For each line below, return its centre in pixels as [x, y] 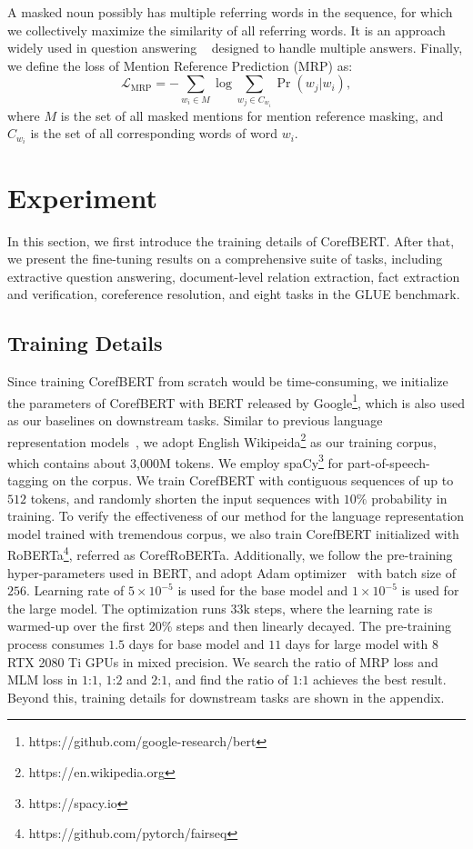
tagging [28, 480]
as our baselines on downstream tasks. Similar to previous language [195, 420]
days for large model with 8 [362, 644]
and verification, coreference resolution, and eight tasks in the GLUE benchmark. [234, 294]
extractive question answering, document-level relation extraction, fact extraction [234, 276]
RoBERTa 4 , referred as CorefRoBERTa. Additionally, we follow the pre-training [230, 554]
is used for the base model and [263, 590]
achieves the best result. [380, 679]
